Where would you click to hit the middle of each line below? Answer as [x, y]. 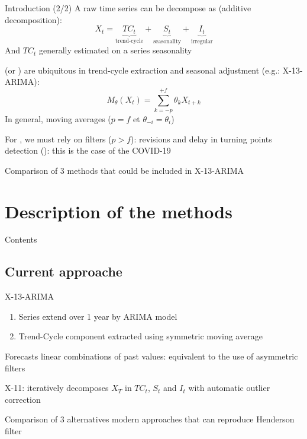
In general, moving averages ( [58, 118]
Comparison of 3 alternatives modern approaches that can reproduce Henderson [150, 419]
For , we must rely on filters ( [58, 139]
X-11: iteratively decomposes [57, 388]
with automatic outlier [229, 388]
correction [23, 399]
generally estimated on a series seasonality [115, 50]
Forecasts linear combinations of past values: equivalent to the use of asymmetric [151, 356]
